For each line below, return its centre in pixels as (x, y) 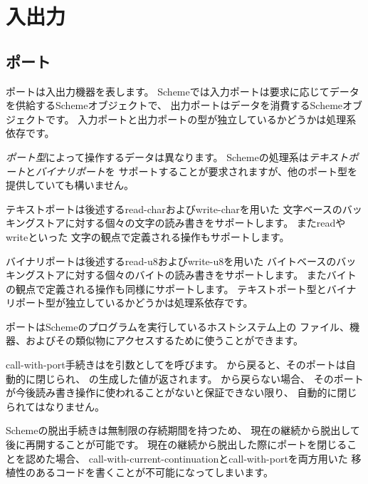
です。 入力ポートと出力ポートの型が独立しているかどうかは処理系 (201, 119)
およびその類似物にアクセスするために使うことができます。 (164, 340)
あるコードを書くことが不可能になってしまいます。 (154, 472)
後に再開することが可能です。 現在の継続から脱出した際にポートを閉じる (177, 444)
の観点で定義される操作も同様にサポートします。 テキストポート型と (166, 288)
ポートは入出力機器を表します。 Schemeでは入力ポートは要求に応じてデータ (183, 91)
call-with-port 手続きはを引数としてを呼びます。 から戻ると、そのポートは (176, 365)
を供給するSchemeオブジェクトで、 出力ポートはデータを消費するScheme (174, 105)
